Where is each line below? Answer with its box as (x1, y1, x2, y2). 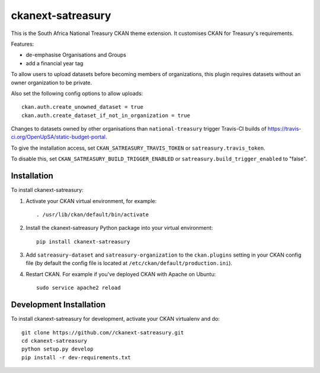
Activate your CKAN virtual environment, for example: (25, 197, 157, 204)
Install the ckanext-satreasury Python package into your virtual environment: (25, 225, 213, 232)
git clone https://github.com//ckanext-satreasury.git (21, 329, 184, 336)
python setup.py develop (21, 346, 94, 353)
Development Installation (11, 300, 106, 310)
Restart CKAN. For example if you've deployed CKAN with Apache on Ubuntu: (25, 270, 216, 277)
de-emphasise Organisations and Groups (25, 51, 127, 59)
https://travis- (267, 125, 302, 132)
